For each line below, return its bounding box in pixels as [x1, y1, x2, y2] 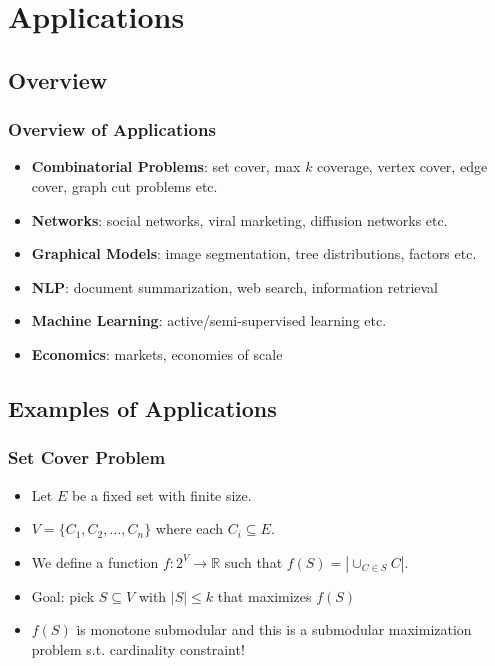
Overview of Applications [8, 117, 216, 142]
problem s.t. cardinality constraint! [31, 638, 245, 659]
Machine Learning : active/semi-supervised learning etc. [31, 310, 387, 331]
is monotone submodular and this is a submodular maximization [76, 619, 472, 640]
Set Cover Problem [8, 445, 166, 470]
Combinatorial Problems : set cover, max [31, 156, 301, 177]
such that [224, 551, 283, 572]
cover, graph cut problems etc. [31, 175, 218, 196]
